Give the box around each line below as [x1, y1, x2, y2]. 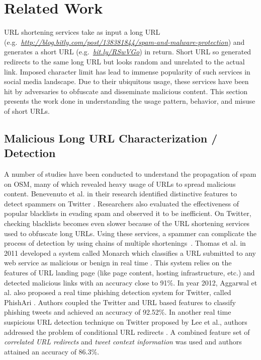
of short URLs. [4, 105, 50, 116]
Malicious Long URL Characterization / [4, 130, 218, 146]
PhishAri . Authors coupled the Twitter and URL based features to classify [4, 297, 236, 307]
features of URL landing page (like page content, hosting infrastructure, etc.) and [4, 267, 255, 277]
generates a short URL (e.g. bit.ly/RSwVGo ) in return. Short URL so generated [4, 46, 251, 57]
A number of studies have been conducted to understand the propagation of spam [4, 169, 256, 179]
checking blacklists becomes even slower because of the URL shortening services [4, 218, 249, 229]
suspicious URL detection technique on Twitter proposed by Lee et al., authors [4, 316, 247, 327]
